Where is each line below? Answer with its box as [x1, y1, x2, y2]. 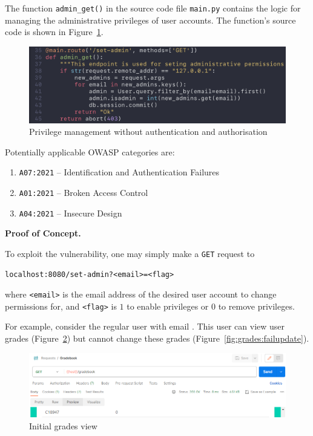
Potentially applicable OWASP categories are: [5, 145, 175, 158]
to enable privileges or [127, 299, 209, 312]
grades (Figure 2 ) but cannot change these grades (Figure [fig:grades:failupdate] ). [5, 332, 309, 345]
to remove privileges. [218, 299, 295, 312]
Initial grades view [29, 419, 97, 432]
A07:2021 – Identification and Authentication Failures [19, 166, 220, 178]
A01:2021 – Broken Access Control [19, 186, 148, 198]
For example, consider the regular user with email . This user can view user [5, 320, 285, 333]
